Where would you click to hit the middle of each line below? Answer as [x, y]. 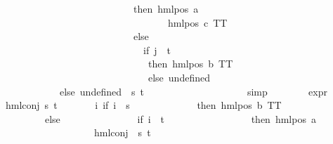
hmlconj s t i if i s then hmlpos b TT [143, 105]
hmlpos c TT [197, 22]
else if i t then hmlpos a [180, 118]
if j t [157, 50]
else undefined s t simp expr [193, 91]
